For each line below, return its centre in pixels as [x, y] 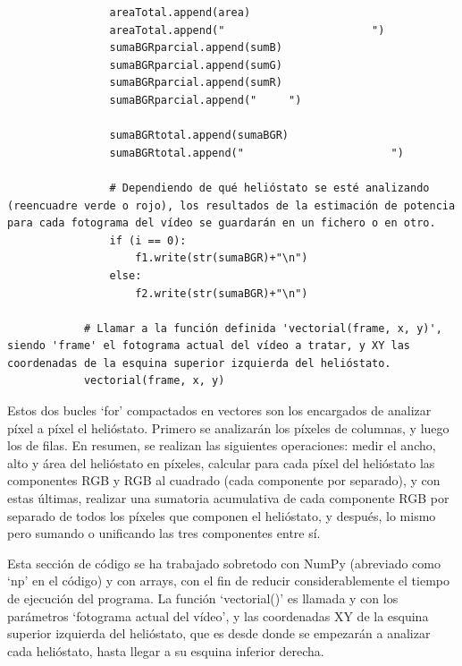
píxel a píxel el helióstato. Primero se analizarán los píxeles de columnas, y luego [228, 427]
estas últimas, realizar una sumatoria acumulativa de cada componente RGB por [228, 498]
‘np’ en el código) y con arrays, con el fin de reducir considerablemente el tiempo [228, 581]
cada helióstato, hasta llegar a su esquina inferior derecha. [166, 650]
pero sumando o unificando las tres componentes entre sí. [164, 533]
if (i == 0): [148, 240]
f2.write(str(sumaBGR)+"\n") [222, 293]
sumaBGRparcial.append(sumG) [196, 65]
